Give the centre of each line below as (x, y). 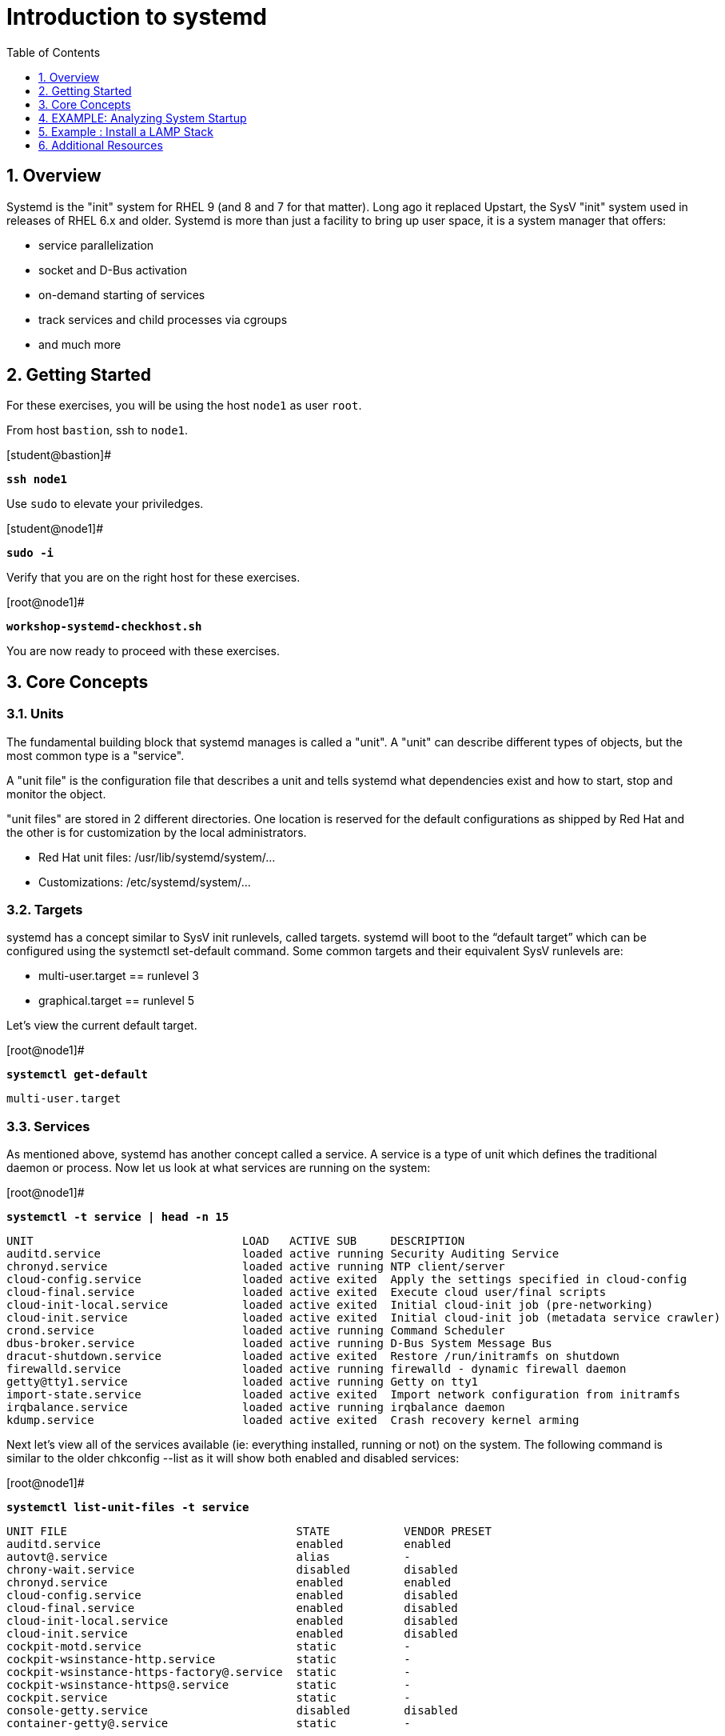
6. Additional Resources (101, 145)
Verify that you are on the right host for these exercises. (153, 578)
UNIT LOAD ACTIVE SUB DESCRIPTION (236, 1241)
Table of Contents (54, 52)
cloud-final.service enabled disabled (232, 1608)
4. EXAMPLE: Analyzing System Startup (143, 118)
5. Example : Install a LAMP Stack (126, 131)
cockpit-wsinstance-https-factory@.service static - (209, 1672)
